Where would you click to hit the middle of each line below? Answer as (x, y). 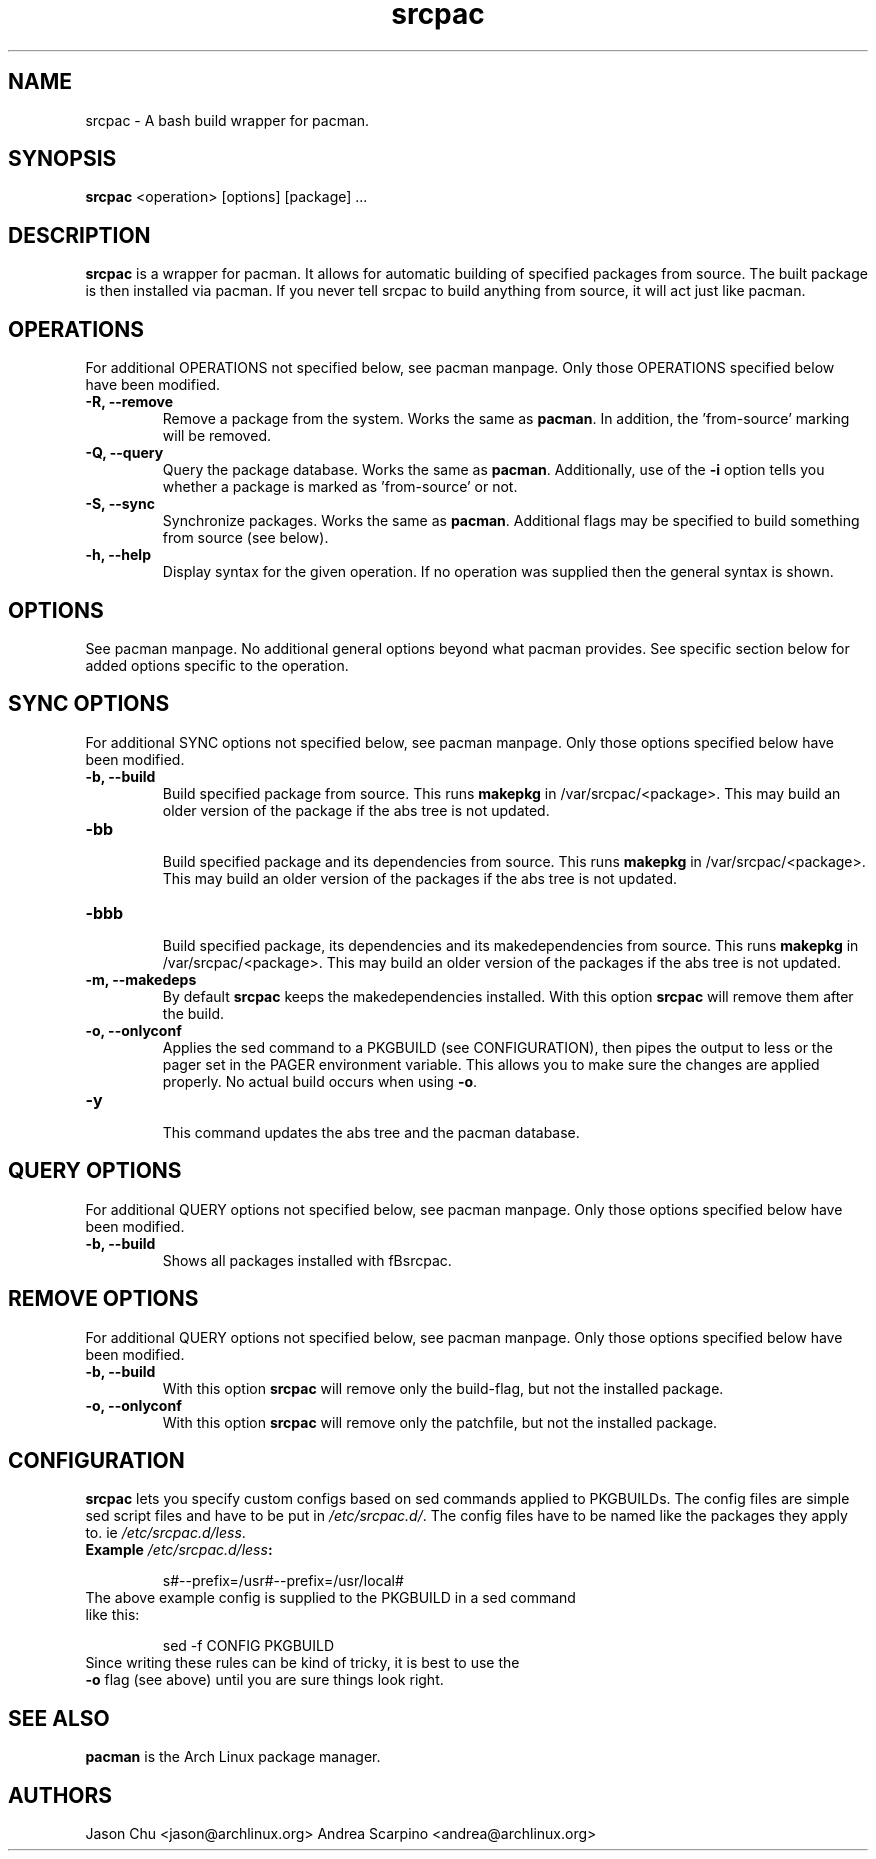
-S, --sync (120, 504)
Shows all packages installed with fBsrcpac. (307, 1260)
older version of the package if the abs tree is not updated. (356, 810)
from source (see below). (245, 538)
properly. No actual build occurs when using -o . (320, 1081)
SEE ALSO (59, 1718)
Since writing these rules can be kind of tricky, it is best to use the (302, 1663)
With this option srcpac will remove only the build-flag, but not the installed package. (443, 1388)
